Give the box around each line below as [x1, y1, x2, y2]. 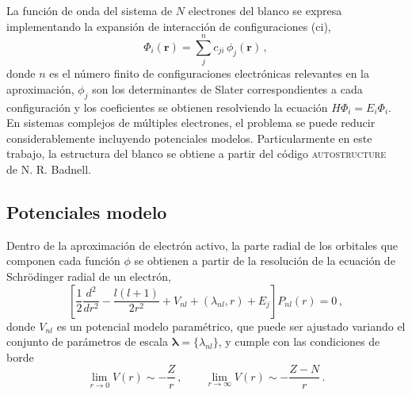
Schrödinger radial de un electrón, [6, 268, 171, 285]
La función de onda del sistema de [6, 2, 173, 18]
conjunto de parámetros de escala [6, 333, 168, 350]
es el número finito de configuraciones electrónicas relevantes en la [49, 65, 369, 82]
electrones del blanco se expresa [188, 2, 342, 18]
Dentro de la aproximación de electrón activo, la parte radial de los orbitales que [6, 236, 399, 253]
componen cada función [6, 252, 120, 269]
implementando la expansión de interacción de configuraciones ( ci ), [6, 17, 331, 34]
